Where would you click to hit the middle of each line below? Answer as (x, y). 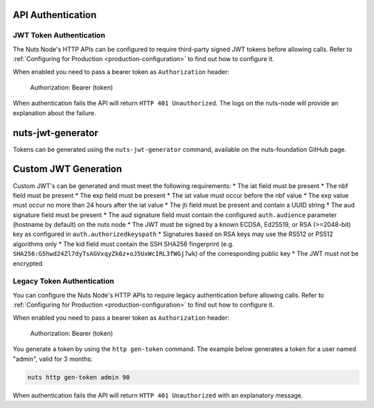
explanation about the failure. (54, 113)
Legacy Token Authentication (63, 281)
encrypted (28, 263)
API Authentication (55, 15)
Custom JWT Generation (68, 169)
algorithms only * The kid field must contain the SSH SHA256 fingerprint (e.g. (123, 244)
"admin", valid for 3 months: (53, 359)
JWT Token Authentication (59, 35)
